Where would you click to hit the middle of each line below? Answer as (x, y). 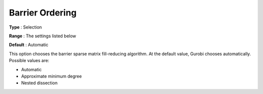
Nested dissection (39, 83)
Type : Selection (26, 27)
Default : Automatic (29, 45)
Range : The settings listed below (43, 36)
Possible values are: (29, 61)
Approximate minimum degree (52, 76)
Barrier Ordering (43, 13)
